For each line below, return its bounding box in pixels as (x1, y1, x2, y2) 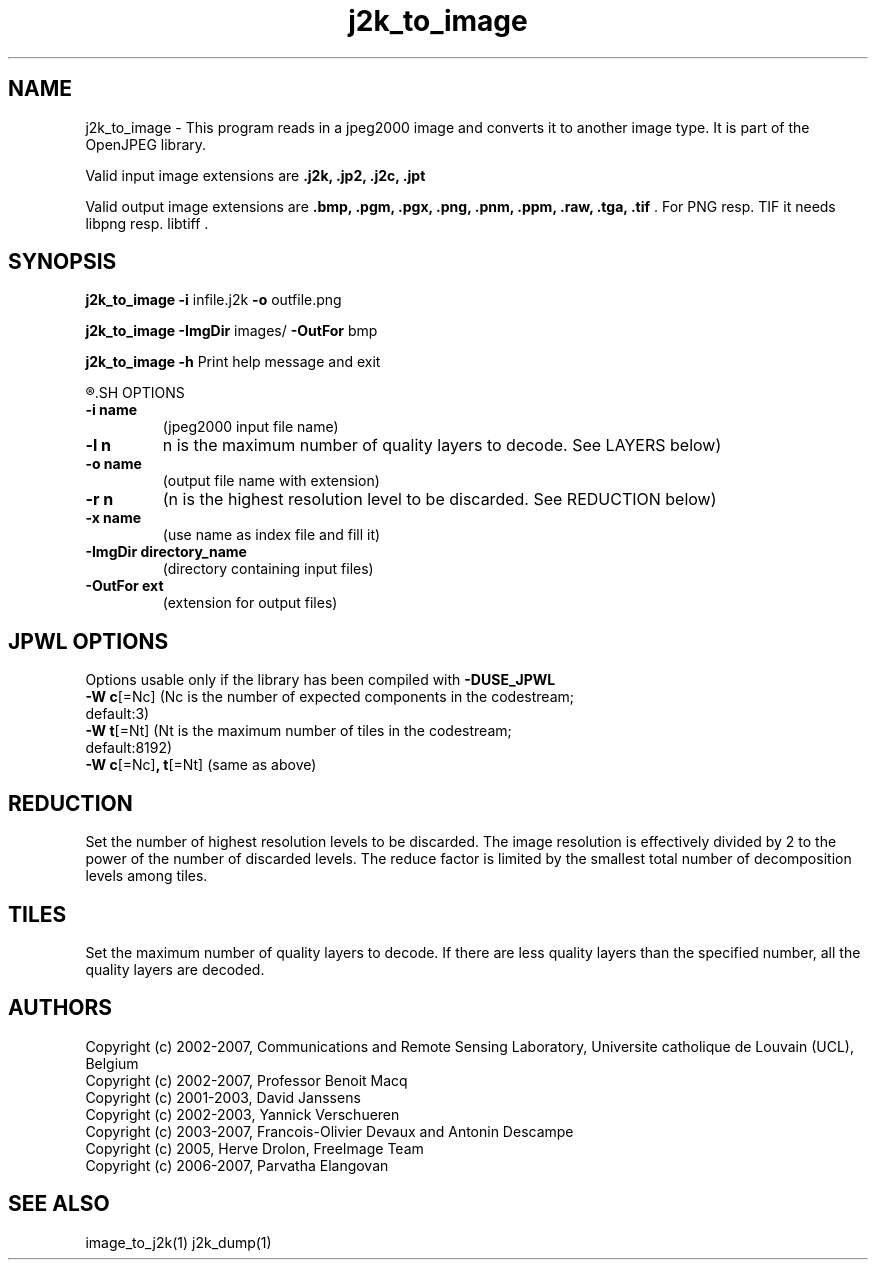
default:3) (85, 705, 150, 723)
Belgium (85, 1054, 139, 1072)
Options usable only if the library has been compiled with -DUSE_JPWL (85, 671, 556, 689)
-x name (85, 509, 142, 527)
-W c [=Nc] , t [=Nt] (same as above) (85, 756, 317, 774)
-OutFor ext (85, 577, 164, 595)
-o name (85, 455, 142, 473)
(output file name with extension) (162, 472, 380, 490)
